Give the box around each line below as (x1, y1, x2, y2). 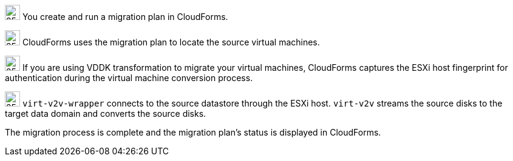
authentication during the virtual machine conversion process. (5, 73, 253, 83)
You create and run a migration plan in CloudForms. (22, 11, 228, 22)
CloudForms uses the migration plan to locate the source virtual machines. (22, 37, 320, 47)
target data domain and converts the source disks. (5, 108, 206, 119)
